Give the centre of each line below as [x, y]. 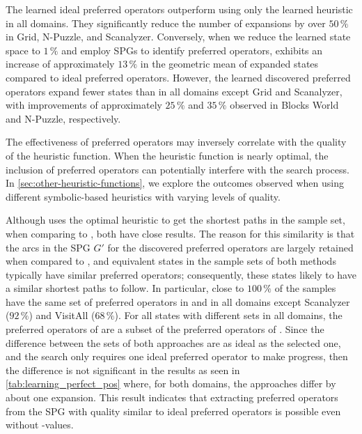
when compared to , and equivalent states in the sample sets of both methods [171, 261]
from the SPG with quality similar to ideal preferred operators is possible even [173, 411]
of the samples [305, 288]
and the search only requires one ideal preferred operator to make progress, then [177, 356]
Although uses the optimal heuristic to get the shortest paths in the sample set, [175, 220]
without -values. [40, 425]
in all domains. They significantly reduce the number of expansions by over [166, 23]
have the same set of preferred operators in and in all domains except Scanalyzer [178, 301]
